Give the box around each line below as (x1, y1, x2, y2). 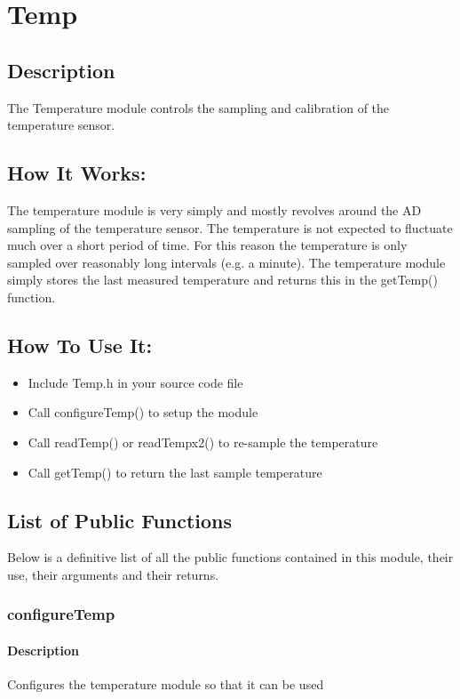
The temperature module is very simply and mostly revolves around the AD (7, 200, 422, 219)
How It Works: (7, 159, 147, 187)
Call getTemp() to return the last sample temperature (28, 462, 322, 481)
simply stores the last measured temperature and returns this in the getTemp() (7, 270, 438, 289)
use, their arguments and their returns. (7, 565, 219, 583)
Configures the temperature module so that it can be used (7, 675, 324, 694)
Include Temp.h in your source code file (28, 373, 243, 391)
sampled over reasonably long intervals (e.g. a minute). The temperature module (7, 253, 446, 271)
